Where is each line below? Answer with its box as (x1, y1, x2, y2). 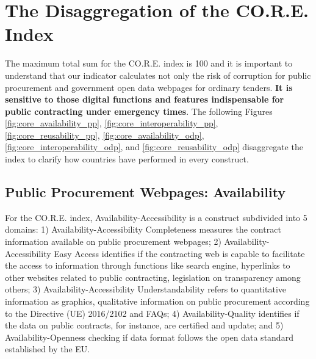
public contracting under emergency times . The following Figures (5, 104, 273, 117)
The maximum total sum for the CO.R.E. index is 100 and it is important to (5, 57, 293, 70)
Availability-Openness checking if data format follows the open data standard (5, 330, 293, 343)
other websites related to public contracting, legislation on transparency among (5, 270, 301, 283)
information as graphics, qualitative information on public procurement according (5, 295, 310, 308)
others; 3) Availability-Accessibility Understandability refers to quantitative (5, 283, 287, 296)
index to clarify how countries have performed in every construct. (5, 153, 249, 165)
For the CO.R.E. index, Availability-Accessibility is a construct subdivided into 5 (5, 211, 307, 223)
